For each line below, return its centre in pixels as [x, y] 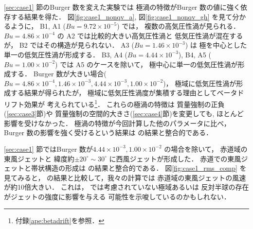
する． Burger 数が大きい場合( [58, 74]
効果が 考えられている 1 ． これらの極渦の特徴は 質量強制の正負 [124, 103]
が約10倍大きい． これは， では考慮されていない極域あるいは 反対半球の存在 [126, 187]
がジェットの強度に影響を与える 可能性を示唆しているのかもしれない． [117, 196]
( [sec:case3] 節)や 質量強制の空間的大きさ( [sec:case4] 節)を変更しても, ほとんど [124, 114]
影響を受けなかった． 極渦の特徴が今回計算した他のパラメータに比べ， [117, 123]
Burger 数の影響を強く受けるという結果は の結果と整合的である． [108, 132]
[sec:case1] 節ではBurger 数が [48, 149]
